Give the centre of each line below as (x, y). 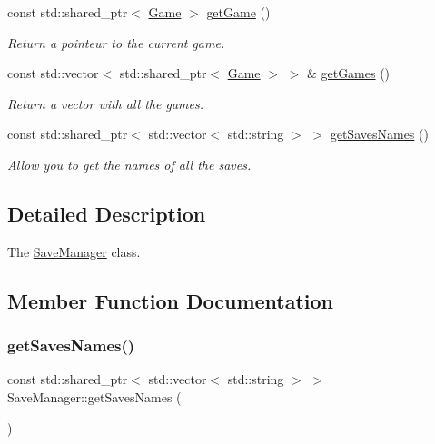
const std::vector (53, 73)
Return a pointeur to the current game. (116, 42)
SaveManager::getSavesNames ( (94, 396)
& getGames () (348, 73)
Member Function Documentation (171, 300)
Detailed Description (107, 213)
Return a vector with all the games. (105, 103)
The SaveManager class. (74, 251)
